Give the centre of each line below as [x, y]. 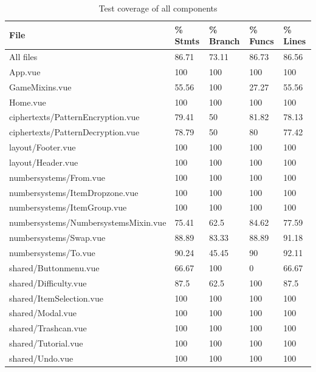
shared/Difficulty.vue [48, 282]
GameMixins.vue [40, 86]
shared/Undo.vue [41, 358]
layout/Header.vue [44, 162]
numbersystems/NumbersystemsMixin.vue [88, 222]
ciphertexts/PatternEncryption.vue [74, 117]
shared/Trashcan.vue [48, 328]
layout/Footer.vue [43, 147]
